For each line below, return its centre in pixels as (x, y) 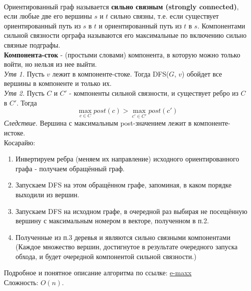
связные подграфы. (32, 44)
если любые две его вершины (48, 16)
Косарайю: (20, 142)
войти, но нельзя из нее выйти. (50, 64)
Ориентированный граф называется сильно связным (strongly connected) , (121, 6)
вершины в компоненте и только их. (58, 83)
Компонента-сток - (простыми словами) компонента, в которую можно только (122, 54)
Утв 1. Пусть (24, 73)
